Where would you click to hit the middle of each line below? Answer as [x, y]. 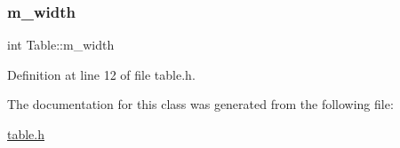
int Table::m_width [61, 45]
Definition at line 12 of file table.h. [101, 74]
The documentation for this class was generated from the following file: [200, 104]
